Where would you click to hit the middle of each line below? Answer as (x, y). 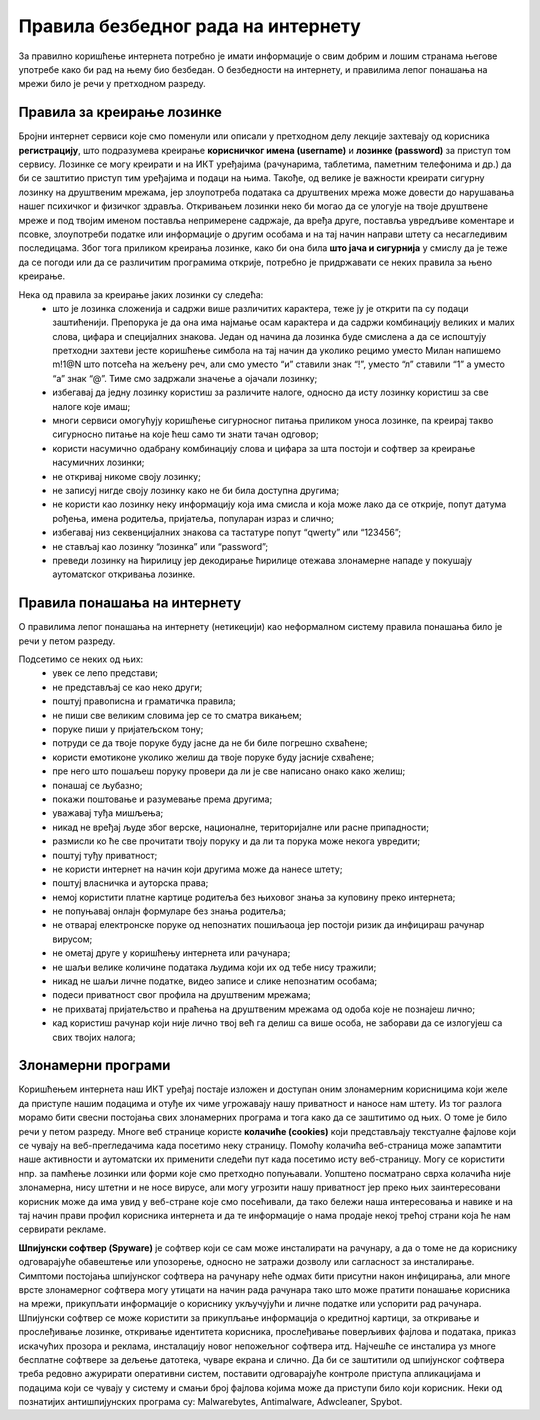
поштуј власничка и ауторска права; (130, 883)
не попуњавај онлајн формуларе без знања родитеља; (169, 911)
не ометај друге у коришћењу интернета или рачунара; (171, 953)
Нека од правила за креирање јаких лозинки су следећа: (141, 294)
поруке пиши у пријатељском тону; (128, 729)
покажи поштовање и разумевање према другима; (162, 799)
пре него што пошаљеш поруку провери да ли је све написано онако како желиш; (229, 771)
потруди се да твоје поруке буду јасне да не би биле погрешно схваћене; (210, 743)
